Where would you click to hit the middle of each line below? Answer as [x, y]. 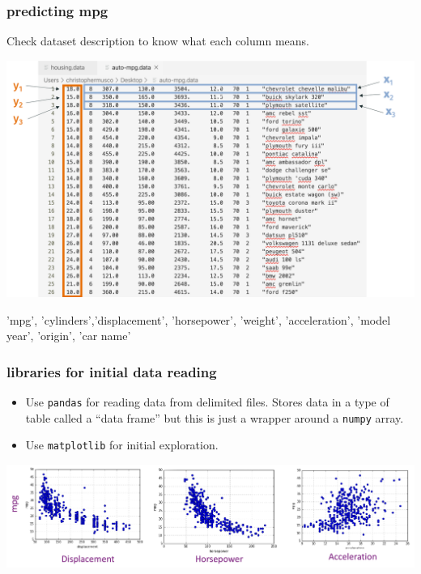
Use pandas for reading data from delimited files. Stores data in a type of [207, 402]
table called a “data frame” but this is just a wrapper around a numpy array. [215, 417]
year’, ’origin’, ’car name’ [69, 336]
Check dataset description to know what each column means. [158, 41]
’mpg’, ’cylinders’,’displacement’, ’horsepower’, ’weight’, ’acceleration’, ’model [199, 319]
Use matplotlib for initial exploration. [122, 445]
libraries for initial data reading [112, 371]
